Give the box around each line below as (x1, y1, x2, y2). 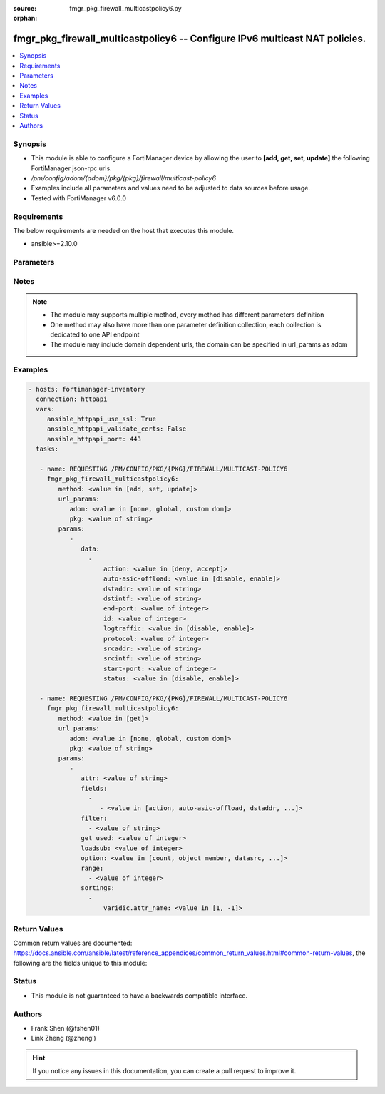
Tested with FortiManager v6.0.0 (31, 193, 127, 203)
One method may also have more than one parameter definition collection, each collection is (50, 320, 322, 329)
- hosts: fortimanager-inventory (28, 385, 145, 393)
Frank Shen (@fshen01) (31, 1024, 100, 1032)
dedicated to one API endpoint (50, 330, 140, 339)
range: (81, 864, 104, 872)
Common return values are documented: (13, 939, 133, 947)
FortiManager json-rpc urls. (31, 164, 112, 173)
